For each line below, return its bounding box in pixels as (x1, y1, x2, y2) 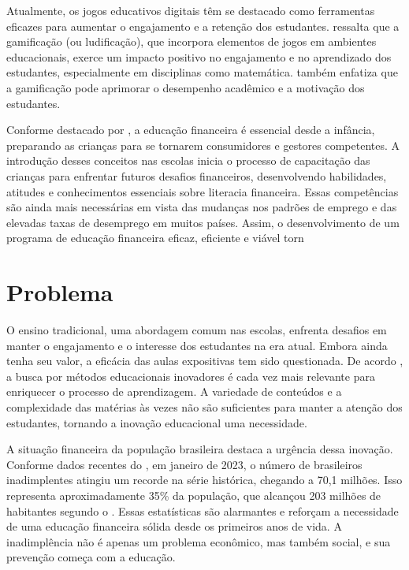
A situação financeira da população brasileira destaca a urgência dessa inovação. (6, 441, 393, 457)
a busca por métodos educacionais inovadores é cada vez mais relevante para (6, 367, 375, 384)
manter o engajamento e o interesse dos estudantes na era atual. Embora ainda (6, 337, 388, 353)
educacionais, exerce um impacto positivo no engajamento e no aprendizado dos (6, 48, 392, 65)
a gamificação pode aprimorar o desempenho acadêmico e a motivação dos (6, 79, 365, 95)
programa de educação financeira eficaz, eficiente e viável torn (6, 229, 304, 246)
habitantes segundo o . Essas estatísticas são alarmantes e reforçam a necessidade (6, 502, 399, 519)
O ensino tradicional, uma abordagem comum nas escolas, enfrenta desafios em (6, 322, 387, 338)
